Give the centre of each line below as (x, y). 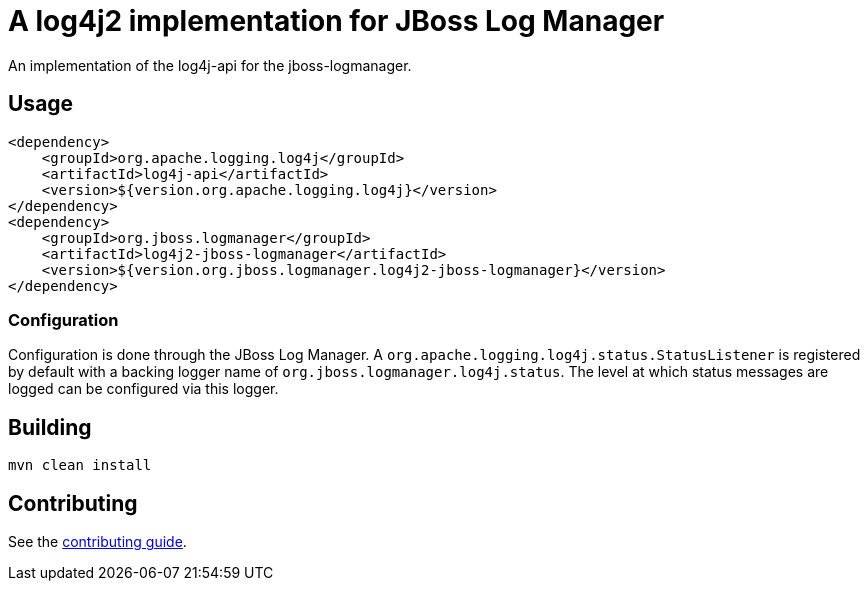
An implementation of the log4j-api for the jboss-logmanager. (210, 65)
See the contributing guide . (97, 542)
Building (50, 427)
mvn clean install (80, 465)
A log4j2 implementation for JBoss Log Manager (336, 21)
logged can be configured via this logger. (143, 389)
